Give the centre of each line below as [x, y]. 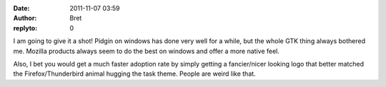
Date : [21, 8]
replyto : [25, 28]
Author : [25, 18]
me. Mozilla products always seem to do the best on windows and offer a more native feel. [147, 51]
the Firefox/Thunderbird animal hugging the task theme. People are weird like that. [135, 74]
